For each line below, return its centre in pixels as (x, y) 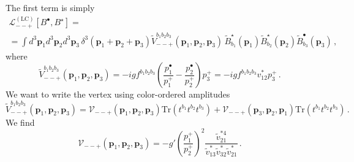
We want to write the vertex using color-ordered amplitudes (118, 94)
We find (20, 122)
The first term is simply (50, 7)
